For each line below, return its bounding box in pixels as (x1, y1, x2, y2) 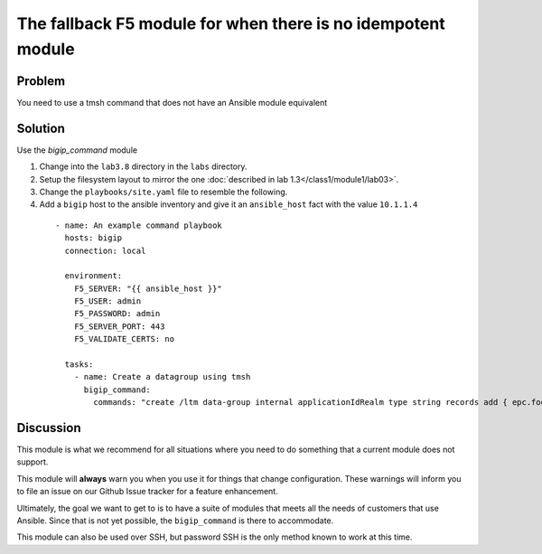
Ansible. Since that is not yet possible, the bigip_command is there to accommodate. (16, 515, 334, 526)
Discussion (16, 420, 81, 436)
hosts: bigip (64, 233, 123, 243)
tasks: (64, 360, 94, 370)
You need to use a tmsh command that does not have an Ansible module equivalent (16, 97, 328, 108)
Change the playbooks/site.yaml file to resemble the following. (39, 186, 288, 197)
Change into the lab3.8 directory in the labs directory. (39, 161, 248, 172)
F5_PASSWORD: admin (73, 308, 161, 319)
